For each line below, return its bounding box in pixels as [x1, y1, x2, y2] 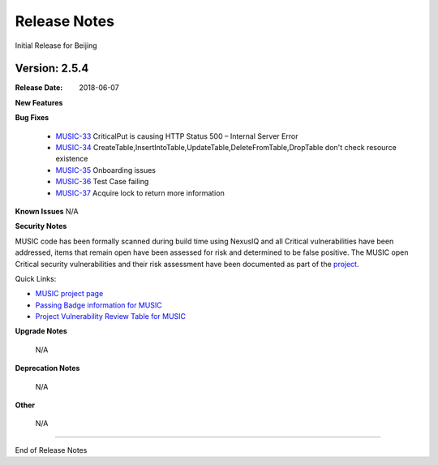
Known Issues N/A [15, 206, 79, 216]
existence [55, 154, 88, 164]
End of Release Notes [15, 445, 88, 454]
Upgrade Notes [15, 326, 68, 336]
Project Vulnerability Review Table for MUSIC [35, 312, 187, 321]
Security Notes [15, 222, 67, 231]
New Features [15, 97, 63, 107]
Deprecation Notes [15, 364, 80, 373]
